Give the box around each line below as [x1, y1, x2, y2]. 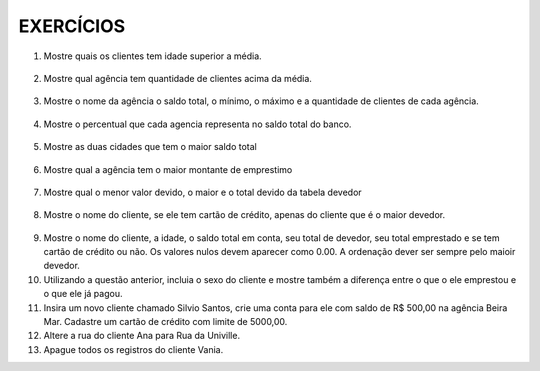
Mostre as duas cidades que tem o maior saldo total [43, 141, 257, 153]
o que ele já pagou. [43, 288, 123, 300]
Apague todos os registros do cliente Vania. [43, 343, 224, 355]
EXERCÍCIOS [18, 15, 126, 37]
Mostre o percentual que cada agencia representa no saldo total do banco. [43, 118, 352, 130]
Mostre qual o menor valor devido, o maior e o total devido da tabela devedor [43, 186, 362, 198]
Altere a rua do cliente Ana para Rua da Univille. [43, 330, 240, 342]
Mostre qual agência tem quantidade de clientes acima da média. [43, 72, 312, 84]
